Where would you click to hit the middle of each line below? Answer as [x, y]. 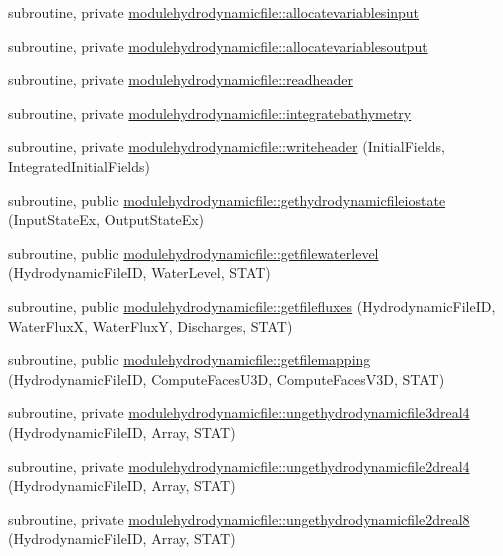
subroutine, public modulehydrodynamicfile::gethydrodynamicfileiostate [227, 199]
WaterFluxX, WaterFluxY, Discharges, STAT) [150, 325]
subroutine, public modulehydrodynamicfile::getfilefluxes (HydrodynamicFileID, [252, 305]
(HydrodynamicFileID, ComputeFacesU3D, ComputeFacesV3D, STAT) [226, 378]
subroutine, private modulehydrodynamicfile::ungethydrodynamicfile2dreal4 [239, 465]
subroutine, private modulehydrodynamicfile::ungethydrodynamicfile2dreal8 [239, 518]
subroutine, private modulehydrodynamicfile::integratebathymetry [210, 112]
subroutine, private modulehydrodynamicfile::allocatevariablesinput [214, 12]
